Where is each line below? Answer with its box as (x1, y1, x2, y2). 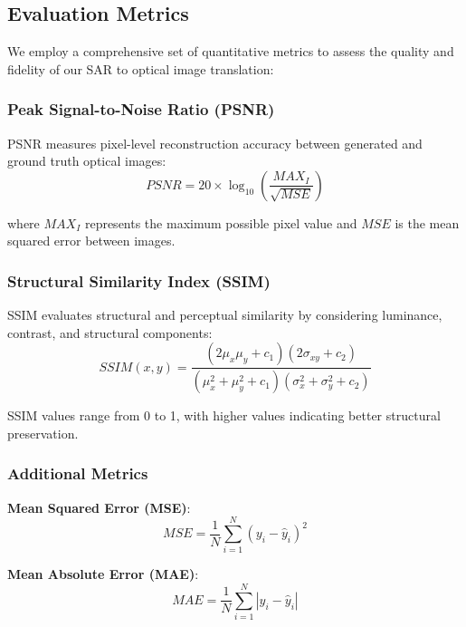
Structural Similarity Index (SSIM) (7, 269, 271, 292)
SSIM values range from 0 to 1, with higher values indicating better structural (7, 406, 441, 425)
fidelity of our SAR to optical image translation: (7, 59, 274, 78)
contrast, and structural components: (7, 323, 213, 342)
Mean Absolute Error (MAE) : (7, 564, 199, 584)
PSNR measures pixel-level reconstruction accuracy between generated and (7, 133, 423, 152)
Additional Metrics (7, 462, 148, 485)
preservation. (7, 423, 79, 442)
